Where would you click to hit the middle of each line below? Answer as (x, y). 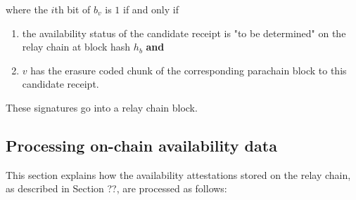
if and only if (151, 9)
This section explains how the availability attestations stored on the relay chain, (178, 174)
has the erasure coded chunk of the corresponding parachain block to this (189, 70)
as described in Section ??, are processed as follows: (116, 188)
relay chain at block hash (76, 47)
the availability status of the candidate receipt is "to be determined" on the (184, 33)
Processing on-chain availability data (141, 145)
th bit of (72, 9)
